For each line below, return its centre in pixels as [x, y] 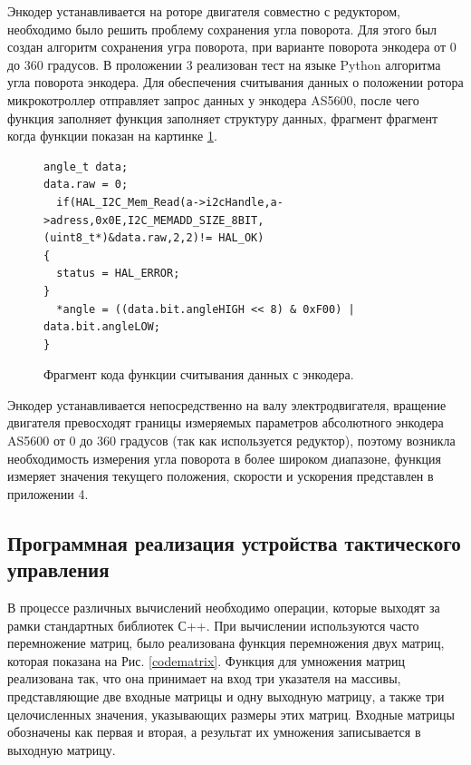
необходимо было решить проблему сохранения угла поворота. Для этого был [222, 29]
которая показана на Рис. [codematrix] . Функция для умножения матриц [206, 660]
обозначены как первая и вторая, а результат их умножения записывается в [214, 732]
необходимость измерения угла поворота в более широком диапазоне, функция [225, 458]
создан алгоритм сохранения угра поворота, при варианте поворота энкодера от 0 [232, 47]
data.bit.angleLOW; [102, 327]
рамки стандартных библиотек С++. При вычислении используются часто [213, 625]
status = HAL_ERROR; [118, 274]
